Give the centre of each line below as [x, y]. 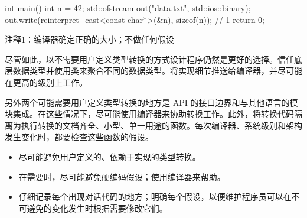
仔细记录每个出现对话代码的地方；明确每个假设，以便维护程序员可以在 [155, 196]
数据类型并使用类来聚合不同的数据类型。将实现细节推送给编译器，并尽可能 [157, 71]
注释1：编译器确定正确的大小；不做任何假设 [89, 39]
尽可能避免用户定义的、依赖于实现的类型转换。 [110, 156]
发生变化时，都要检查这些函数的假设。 [79, 137]
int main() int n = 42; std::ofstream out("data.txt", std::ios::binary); [128, 8]
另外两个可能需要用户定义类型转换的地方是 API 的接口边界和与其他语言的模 [151, 102]
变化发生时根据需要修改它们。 [110, 208]
